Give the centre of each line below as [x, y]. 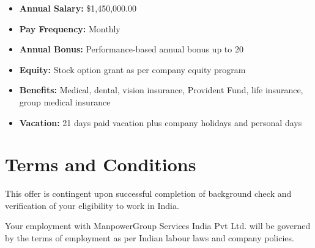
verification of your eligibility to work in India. [92, 205]
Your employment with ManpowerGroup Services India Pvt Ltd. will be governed [158, 226]
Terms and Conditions [101, 164]
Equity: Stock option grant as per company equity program [132, 69]
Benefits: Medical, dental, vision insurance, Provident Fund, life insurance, [161, 90]
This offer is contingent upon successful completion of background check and [148, 193]
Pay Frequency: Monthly [70, 28]
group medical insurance [65, 101]
